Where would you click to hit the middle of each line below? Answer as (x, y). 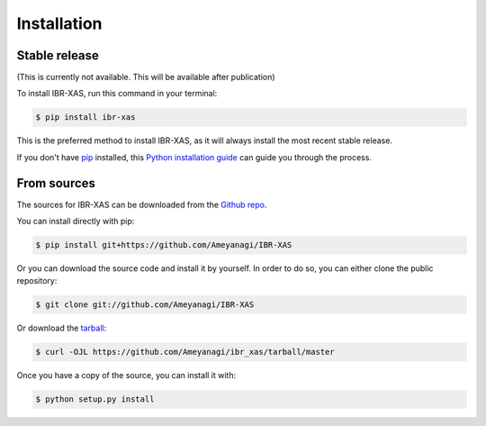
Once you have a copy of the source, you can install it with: (126, 376)
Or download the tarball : (62, 328)
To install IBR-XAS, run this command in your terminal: (117, 94)
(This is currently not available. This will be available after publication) (146, 77)
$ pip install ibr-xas (85, 118)
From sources (56, 183)
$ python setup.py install (95, 399)
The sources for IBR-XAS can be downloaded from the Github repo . (142, 204)
